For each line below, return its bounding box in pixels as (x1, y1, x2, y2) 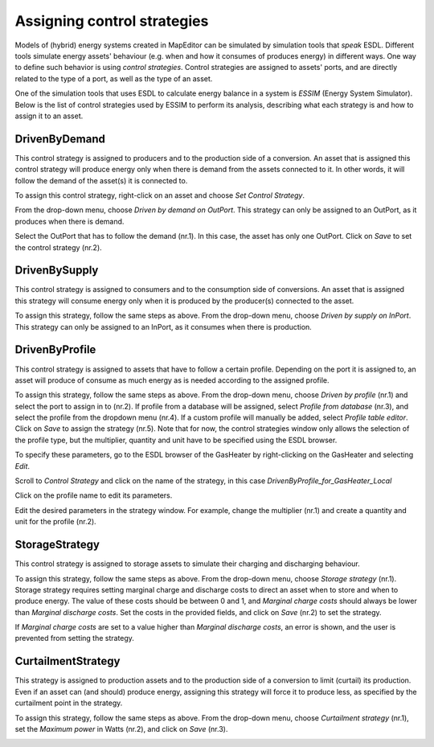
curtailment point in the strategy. (14, 698, 123, 708)
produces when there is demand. (14, 216, 125, 226)
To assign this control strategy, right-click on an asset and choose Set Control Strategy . (14, 190, 305, 200)
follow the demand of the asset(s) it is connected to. (14, 175, 188, 185)
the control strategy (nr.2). (14, 242, 102, 252)
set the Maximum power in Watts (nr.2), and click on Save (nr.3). (14, 724, 228, 733)
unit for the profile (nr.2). (14, 517, 96, 527)
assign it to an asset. (14, 111, 84, 121)
